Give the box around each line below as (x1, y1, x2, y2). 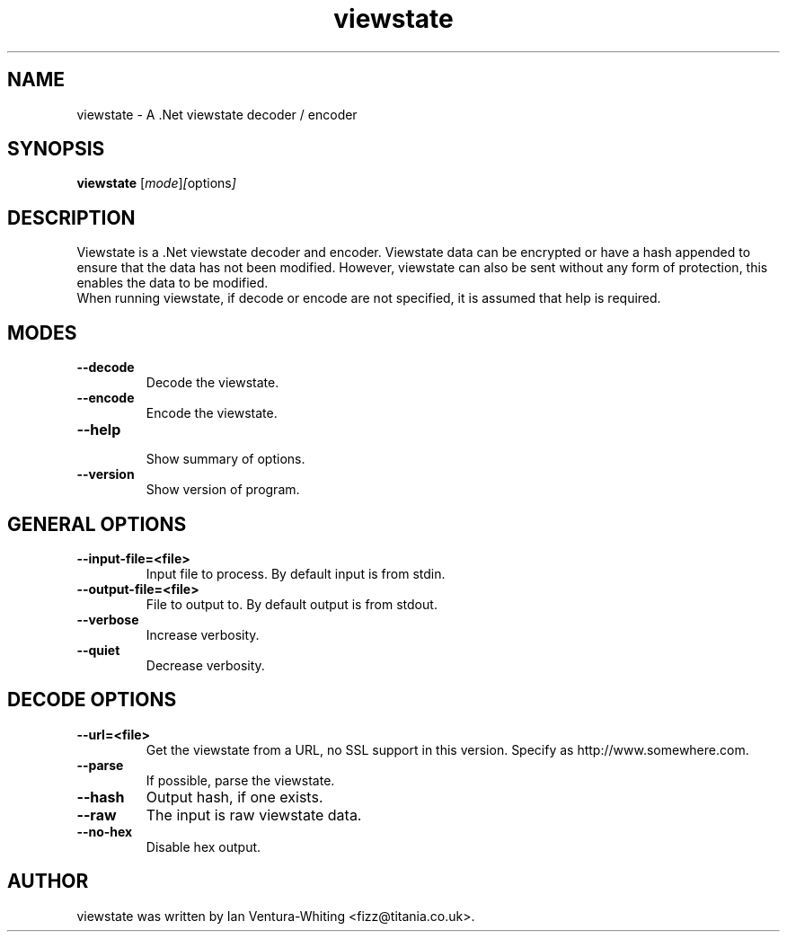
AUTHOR (7, 870, 89, 893)
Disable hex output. (146, 838, 261, 855)
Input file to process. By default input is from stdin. (146, 565, 446, 581)
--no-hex (76, 823, 133, 839)
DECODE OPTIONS (7, 688, 177, 712)
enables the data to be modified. (76, 275, 269, 291)
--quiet (76, 642, 120, 658)
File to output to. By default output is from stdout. (146, 596, 438, 612)
